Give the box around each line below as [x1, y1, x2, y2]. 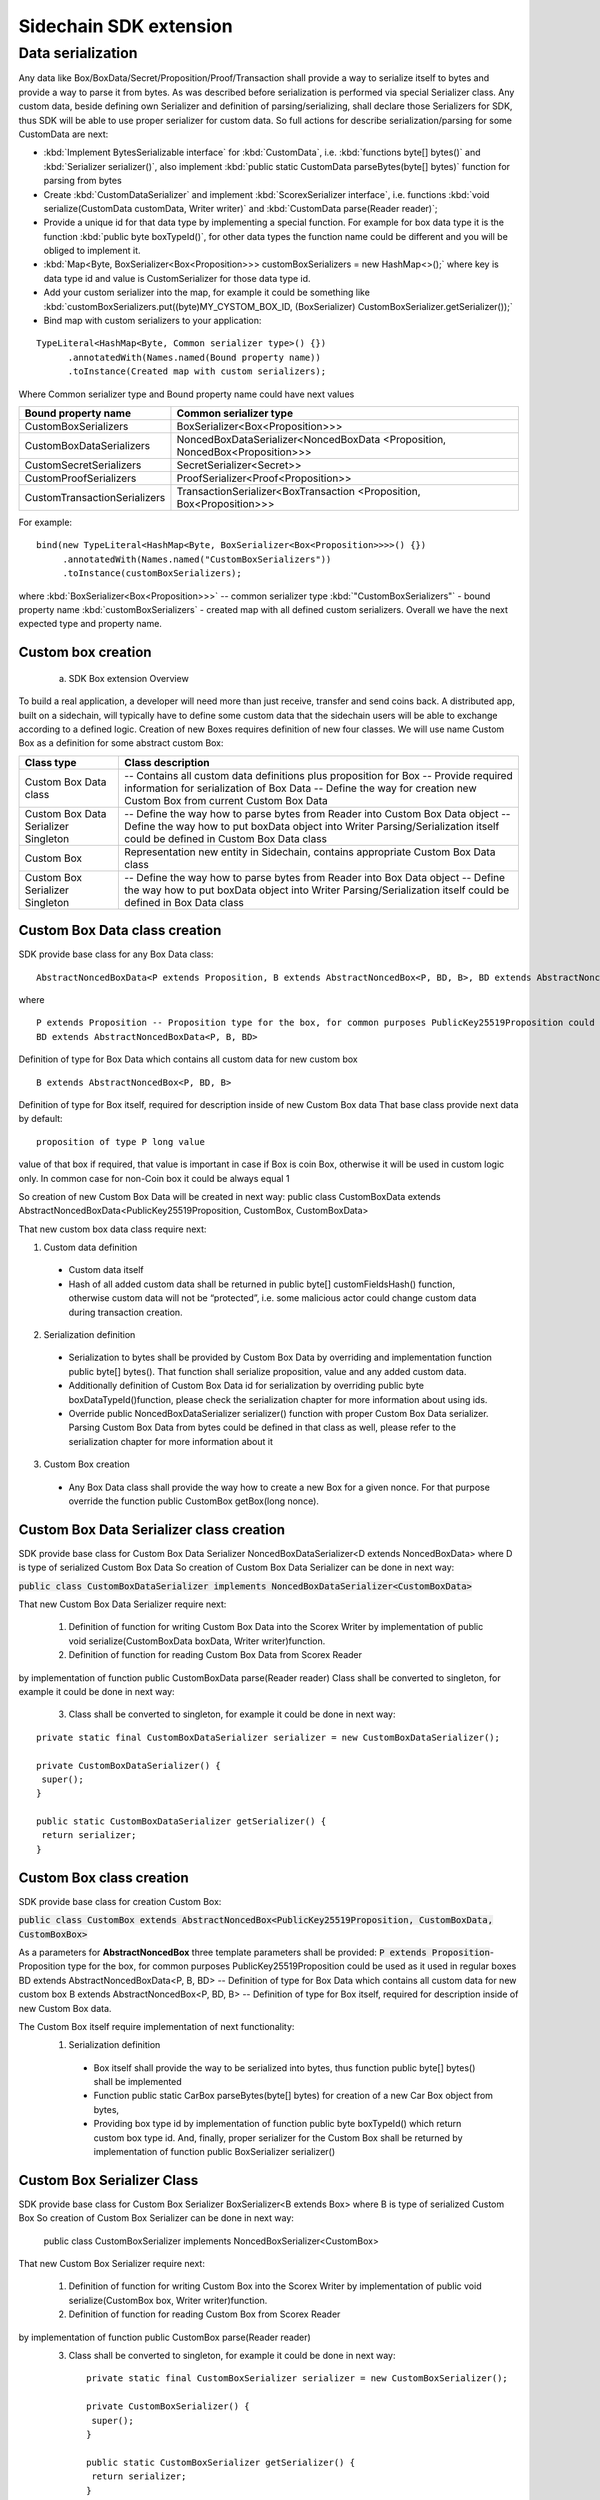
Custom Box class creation [18, 1869, 189, 1886]
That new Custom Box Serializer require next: [18, 2258, 205, 2270]
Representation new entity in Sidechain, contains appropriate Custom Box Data [124, 845, 496, 859]
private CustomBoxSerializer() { [86, 2401, 250, 2412]
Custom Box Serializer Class [18, 2171, 199, 2189]
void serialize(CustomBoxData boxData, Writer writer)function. [68, 1635, 326, 1647]
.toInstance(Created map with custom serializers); [67, 366, 327, 377]
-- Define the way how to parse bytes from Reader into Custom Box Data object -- [124, 806, 511, 820]
